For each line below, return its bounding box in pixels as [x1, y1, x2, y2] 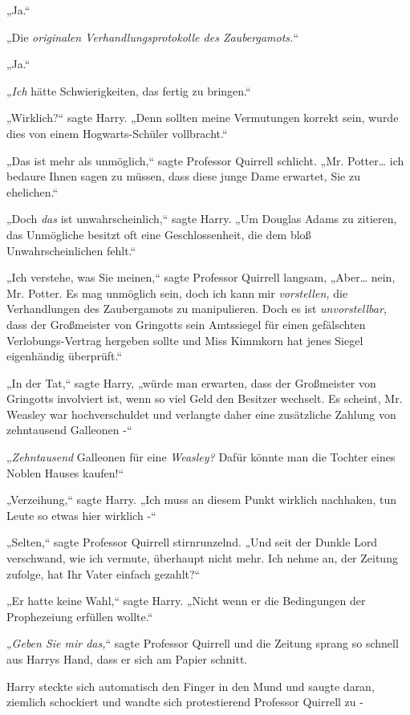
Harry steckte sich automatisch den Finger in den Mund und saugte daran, [6, 677, 375, 694]
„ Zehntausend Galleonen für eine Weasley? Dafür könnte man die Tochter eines [6, 449, 396, 465]
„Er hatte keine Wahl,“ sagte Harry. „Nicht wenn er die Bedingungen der [6, 592, 366, 609]
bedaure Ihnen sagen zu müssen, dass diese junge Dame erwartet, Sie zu [6, 168, 360, 185]
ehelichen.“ [6, 183, 59, 200]
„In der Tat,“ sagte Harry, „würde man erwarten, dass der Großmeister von [6, 374, 376, 391]
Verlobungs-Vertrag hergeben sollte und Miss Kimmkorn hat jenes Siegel [6, 331, 363, 348]
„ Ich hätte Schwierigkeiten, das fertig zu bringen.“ [6, 82, 251, 99]
